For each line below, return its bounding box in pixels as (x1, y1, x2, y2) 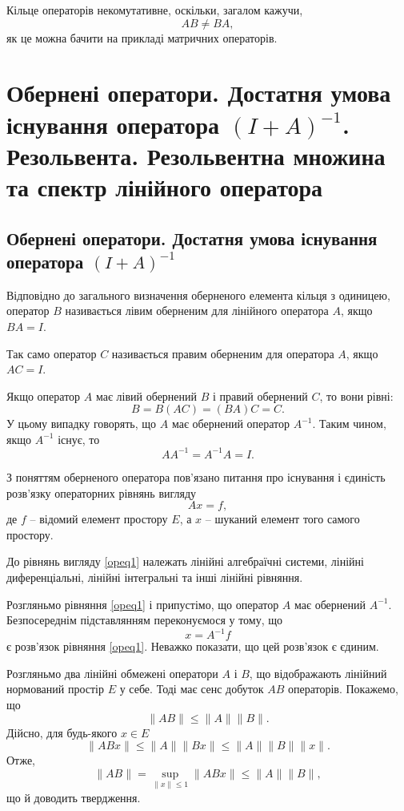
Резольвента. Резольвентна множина (6, 139, 386, 171)
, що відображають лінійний (249, 664, 387, 681)
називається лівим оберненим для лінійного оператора (65, 302, 329, 319)
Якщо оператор (6, 387, 81, 404)
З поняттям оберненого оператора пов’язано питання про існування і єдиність (6, 468, 386, 485)
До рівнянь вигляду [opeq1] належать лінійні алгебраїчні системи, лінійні (6, 553, 364, 570)
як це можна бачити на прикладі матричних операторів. (6, 29, 278, 46)
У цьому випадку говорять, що (6, 415, 157, 432)
